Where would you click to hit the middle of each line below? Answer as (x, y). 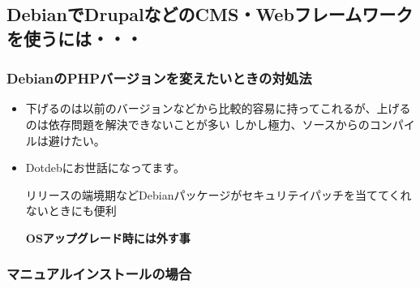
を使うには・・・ (75, 38)
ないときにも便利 (71, 211)
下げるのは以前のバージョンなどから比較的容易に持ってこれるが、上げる (218, 108)
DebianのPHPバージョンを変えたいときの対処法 (159, 78)
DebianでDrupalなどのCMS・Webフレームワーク (210, 14)
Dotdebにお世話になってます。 (105, 168)
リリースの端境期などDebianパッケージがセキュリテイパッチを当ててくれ (219, 194)
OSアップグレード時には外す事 (108, 237)
